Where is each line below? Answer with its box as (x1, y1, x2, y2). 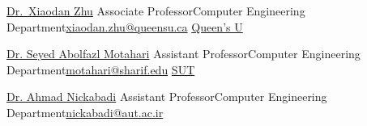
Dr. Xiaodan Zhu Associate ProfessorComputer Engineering (6, 2, 305, 19)
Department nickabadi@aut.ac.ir (6, 103, 164, 120)
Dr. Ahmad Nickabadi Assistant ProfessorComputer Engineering (6, 88, 327, 105)
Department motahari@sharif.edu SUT (6, 61, 195, 78)
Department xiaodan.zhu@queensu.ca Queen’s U (6, 18, 243, 35)
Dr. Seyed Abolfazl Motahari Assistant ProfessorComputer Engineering (6, 45, 361, 62)
